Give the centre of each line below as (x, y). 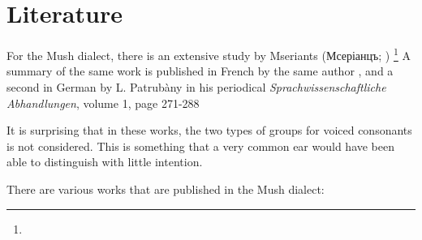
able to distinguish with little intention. (105, 162)
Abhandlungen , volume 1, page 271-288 (103, 103)
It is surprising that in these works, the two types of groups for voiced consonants (209, 130)
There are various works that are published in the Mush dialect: (166, 189)
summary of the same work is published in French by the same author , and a (200, 71)
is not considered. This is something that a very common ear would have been (201, 146)
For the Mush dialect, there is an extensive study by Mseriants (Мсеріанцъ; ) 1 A (209, 54)
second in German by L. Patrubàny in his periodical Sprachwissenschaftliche (196, 86)
